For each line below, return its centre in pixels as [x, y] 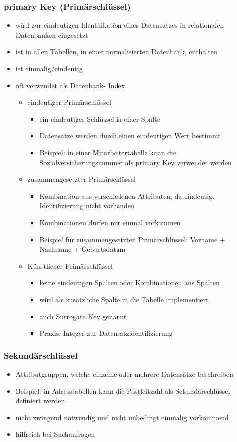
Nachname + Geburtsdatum [83, 249]
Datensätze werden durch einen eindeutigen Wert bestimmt [130, 136]
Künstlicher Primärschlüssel [70, 265]
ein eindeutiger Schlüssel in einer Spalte [100, 119]
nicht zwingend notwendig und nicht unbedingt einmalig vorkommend [122, 417]
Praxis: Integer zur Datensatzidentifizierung [106, 333]
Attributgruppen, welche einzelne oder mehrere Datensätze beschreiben [124, 373]
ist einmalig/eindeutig [49, 68]
